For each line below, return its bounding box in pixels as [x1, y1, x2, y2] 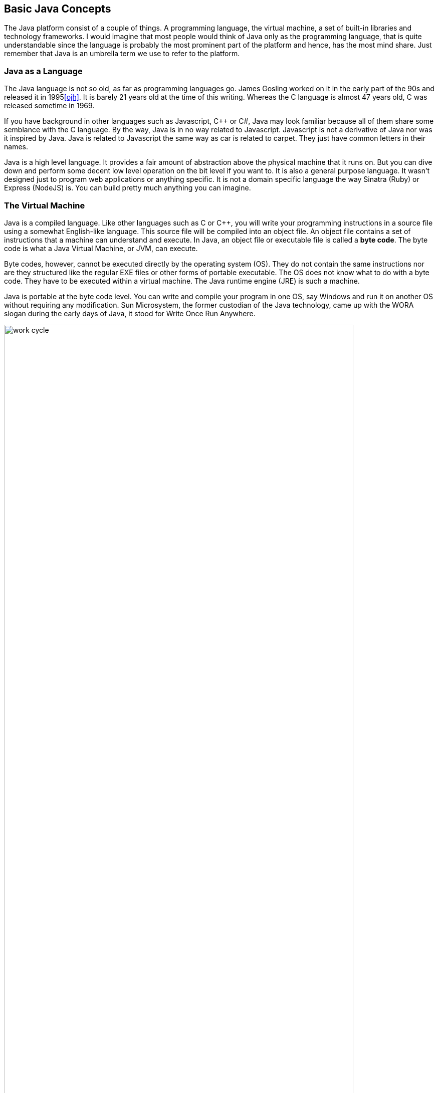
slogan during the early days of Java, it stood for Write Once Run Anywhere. [4, 309, 256, 318]
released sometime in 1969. [4, 101, 95, 110]
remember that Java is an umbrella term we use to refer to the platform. [4, 49, 240, 58]
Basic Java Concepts [4, 3, 111, 15]
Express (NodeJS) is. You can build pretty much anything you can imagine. [4, 183, 251, 192]
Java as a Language [4, 66, 83, 76]
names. [4, 142, 28, 151]
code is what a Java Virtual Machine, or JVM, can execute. [4, 244, 198, 253]
